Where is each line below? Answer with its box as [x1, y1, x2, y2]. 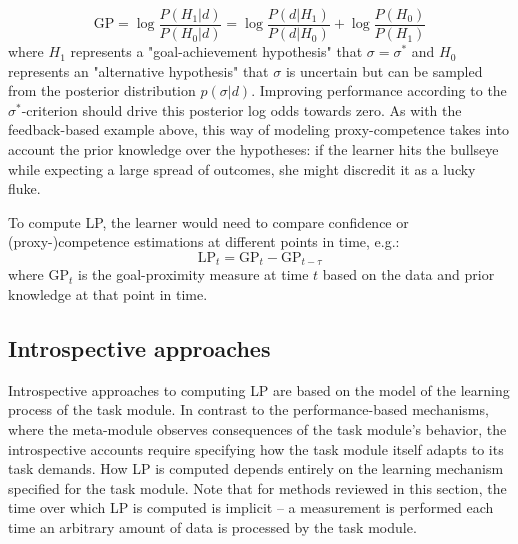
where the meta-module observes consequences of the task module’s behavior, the [8, 419, 507, 440]
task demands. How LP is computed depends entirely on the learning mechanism [8, 458, 504, 479]
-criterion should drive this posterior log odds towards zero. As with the [21, 99, 462, 120]
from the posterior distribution [8, 80, 196, 101]
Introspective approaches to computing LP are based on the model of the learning [8, 379, 510, 400]
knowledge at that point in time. [8, 284, 208, 305]
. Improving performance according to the [251, 80, 507, 101]
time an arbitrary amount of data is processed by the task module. [8, 517, 417, 537]
